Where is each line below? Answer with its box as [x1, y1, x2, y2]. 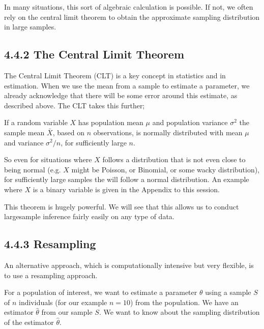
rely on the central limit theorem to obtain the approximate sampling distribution [4, 11, 260, 22]
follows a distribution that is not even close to [102, 154, 246, 165]
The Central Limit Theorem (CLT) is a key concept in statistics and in [4, 70, 226, 80]
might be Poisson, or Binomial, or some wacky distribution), [71, 164, 260, 174]
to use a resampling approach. [4, 270, 98, 280]
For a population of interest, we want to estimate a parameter [4, 287, 197, 297]
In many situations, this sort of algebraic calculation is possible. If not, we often [4, 2, 253, 12]
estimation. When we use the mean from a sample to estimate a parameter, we [4, 80, 250, 91]
